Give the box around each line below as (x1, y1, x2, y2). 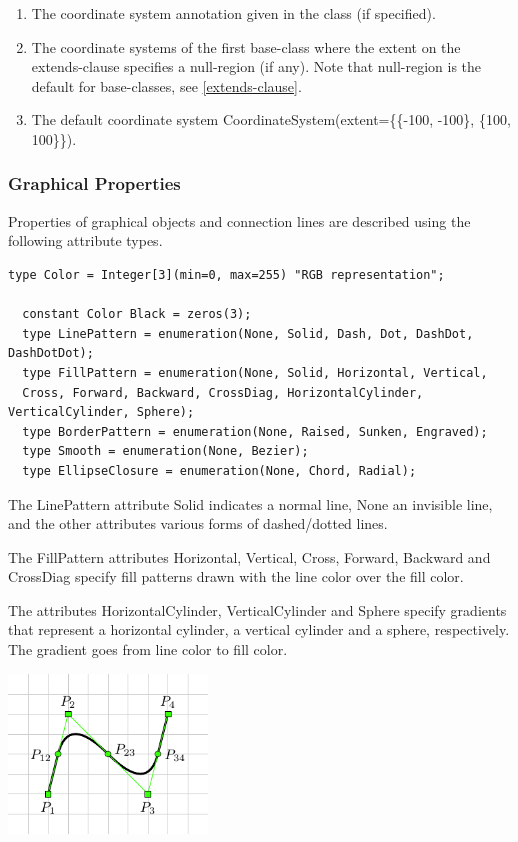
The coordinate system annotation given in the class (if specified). (31, 3, 436, 23)
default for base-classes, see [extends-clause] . (31, 75, 302, 96)
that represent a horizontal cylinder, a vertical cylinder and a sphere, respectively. (8, 619, 510, 640)
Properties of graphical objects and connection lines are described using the (8, 210, 471, 231)
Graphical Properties (8, 171, 181, 196)
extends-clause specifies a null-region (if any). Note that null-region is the (31, 56, 482, 77)
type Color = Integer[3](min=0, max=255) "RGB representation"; (8, 267, 445, 282)
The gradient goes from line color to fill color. (8, 639, 288, 660)
